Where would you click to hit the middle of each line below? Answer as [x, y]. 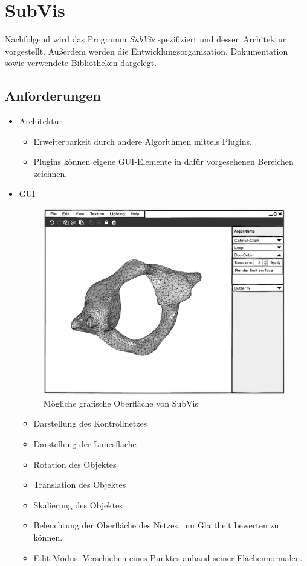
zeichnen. [50, 173]
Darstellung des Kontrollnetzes [90, 423]
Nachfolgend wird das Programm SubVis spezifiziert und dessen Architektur [146, 39]
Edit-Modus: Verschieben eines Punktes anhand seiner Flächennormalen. [168, 557]
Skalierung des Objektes [78, 504]
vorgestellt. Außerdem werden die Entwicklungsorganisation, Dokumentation [147, 51]
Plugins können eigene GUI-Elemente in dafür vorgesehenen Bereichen [163, 161]
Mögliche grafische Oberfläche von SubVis [121, 403]
